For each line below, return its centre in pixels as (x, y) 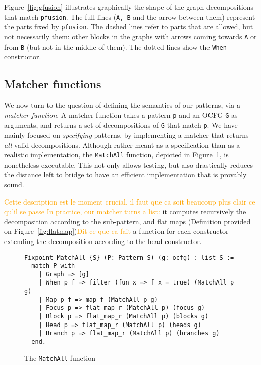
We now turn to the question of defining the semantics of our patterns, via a (122, 105)
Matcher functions (53, 84)
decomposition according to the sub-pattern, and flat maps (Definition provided (127, 221)
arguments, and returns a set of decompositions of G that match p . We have (121, 125)
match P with (53, 266)
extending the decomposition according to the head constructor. (103, 241)
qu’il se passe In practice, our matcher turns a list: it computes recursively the (125, 211)
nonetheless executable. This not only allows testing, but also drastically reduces (129, 164)
